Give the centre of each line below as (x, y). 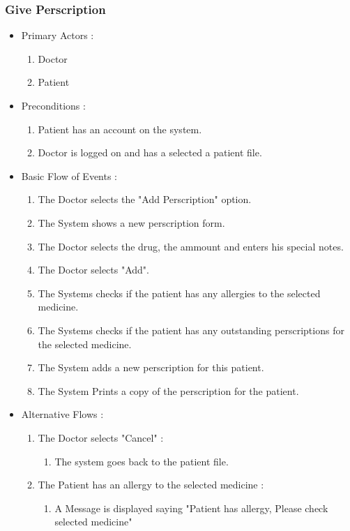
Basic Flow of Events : (69, 175)
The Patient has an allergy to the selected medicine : (151, 485)
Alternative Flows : (62, 414)
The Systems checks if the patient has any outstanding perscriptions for (191, 330)
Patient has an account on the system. (120, 129)
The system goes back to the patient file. (142, 461)
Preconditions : (53, 105)
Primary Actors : (58, 35)
